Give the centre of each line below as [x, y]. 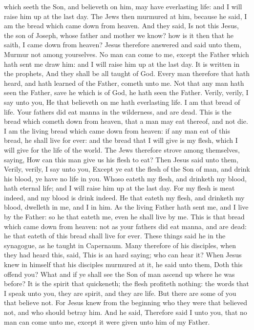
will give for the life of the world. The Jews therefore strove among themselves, [122, 149]
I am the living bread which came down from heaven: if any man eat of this [117, 130]
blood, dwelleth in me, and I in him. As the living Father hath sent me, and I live [126, 207]
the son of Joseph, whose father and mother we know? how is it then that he [119, 35]
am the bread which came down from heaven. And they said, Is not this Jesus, [121, 26]
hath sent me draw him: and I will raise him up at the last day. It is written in [122, 64]
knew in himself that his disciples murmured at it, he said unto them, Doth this [123, 264]
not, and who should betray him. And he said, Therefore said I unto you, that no [126, 312]
